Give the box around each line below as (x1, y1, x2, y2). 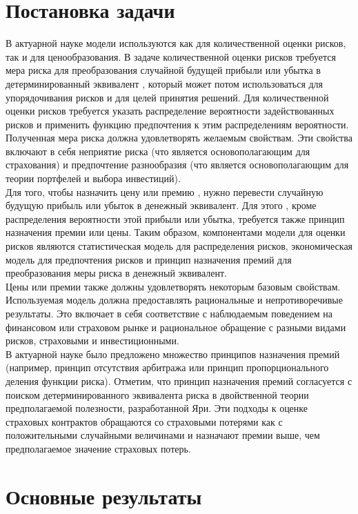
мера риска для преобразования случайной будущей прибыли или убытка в (6, 63, 321, 77)
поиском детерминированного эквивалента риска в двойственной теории (6, 387, 309, 402)
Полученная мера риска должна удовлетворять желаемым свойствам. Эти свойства (6, 130, 352, 145)
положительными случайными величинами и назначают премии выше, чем (6, 428, 320, 442)
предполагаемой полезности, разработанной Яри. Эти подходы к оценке (6, 401, 308, 415)
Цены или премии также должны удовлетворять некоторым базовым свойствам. (6, 279, 341, 293)
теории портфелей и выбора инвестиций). (6, 171, 181, 186)
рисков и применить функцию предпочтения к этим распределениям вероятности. (6, 117, 349, 131)
